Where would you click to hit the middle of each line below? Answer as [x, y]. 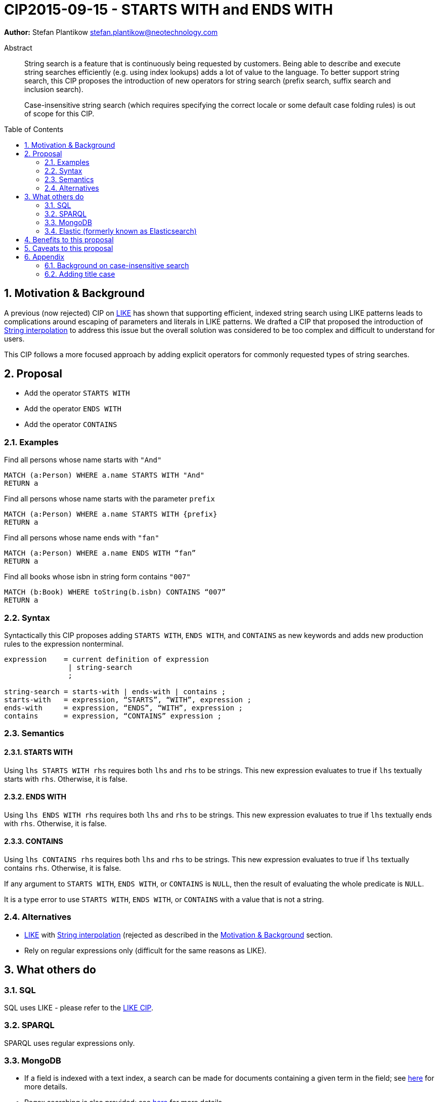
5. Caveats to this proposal [69, 248]
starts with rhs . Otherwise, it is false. [66, 779]
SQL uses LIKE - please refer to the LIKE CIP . [79, 1007]
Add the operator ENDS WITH [73, 409]
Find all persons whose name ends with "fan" [82, 538]
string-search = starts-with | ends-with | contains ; [115, 691]
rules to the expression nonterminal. [64, 644]
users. [14, 338]
